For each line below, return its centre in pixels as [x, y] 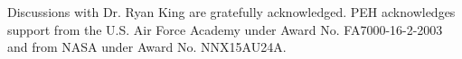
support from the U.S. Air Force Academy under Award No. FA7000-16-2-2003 [225, 29]
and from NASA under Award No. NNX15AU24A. [147, 47]
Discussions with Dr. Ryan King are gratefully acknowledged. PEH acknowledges [231, 12]
